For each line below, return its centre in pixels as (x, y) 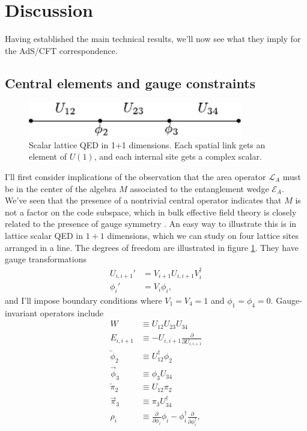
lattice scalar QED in (44, 235)
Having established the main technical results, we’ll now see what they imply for (153, 39)
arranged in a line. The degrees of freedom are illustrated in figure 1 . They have (152, 247)
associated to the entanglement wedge (199, 188)
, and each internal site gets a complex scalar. (178, 156)
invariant (21, 312)
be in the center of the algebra (61, 188)
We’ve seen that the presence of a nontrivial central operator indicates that (143, 200)
